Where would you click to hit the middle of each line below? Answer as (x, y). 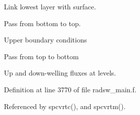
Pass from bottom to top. (42, 23)
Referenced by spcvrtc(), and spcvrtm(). (65, 106)
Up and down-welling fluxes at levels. (60, 73)
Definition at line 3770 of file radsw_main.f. (70, 89)
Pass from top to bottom (41, 56)
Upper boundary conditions (46, 40)
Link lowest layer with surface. (50, 6)
